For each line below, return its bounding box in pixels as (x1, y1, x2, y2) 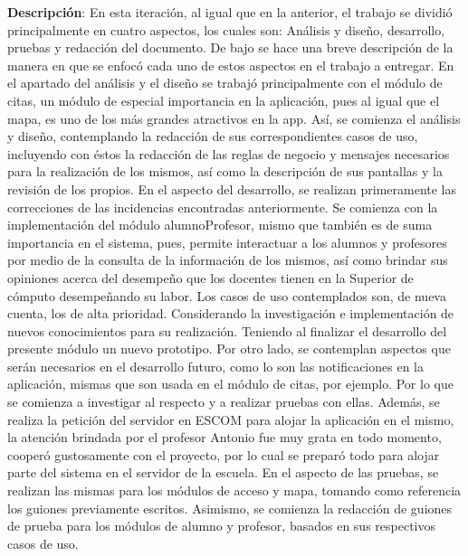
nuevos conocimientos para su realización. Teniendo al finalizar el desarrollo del (7, 321, 447, 340)
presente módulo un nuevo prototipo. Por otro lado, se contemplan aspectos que (7, 339, 451, 358)
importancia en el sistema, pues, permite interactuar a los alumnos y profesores (7, 232, 447, 251)
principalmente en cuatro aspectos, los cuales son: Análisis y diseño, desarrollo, (7, 20, 445, 39)
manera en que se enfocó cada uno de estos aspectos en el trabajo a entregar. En (7, 55, 454, 74)
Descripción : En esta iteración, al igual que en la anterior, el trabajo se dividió (7, 3, 453, 21)
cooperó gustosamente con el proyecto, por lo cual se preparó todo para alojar (7, 445, 440, 464)
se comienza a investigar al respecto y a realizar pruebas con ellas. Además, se (7, 392, 440, 411)
